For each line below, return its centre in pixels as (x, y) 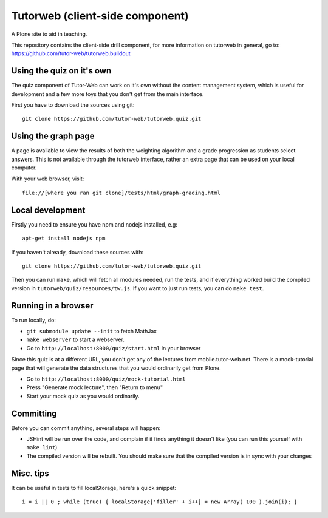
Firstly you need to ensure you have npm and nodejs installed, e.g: (94, 224)
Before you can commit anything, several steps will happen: (86, 428)
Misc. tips (30, 473)
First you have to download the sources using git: (73, 105)
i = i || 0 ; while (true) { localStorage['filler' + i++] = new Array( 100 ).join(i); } (160, 502)
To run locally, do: (33, 320)
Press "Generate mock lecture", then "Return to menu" (95, 387)
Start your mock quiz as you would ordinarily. (83, 396)
